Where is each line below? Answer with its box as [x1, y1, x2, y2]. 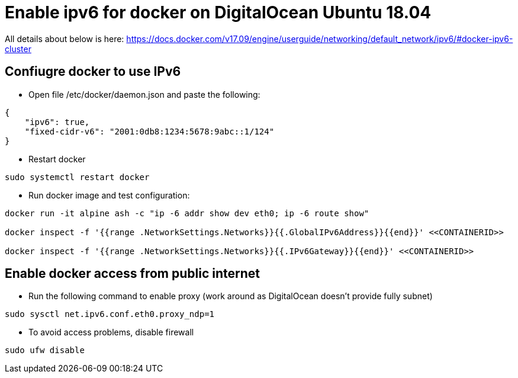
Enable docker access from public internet [5, 266, 260, 281]
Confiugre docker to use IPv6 [5, 64, 181, 79]
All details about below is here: [5, 33, 124, 44]
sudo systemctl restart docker [5, 172, 150, 182]
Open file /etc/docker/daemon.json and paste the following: [28, 89, 260, 100]
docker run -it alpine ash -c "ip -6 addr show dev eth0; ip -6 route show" [5, 208, 369, 218]
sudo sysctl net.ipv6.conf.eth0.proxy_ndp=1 [5, 309, 215, 319]
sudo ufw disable [5, 345, 85, 355]
